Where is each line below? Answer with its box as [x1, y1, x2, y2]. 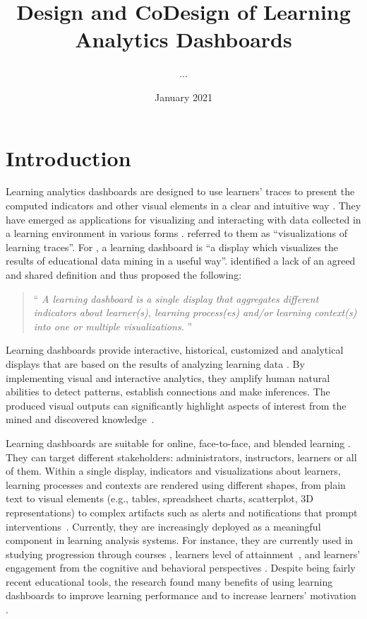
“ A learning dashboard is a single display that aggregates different [33, 291, 319, 306]
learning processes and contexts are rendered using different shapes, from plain [6, 477, 346, 492]
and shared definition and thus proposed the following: [6, 267, 242, 282]
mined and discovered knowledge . [6, 412, 155, 427]
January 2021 [155, 89, 212, 104]
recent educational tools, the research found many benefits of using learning [6, 574, 333, 589]
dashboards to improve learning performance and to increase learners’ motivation [6, 588, 356, 603]
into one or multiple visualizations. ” [33, 318, 193, 333]
